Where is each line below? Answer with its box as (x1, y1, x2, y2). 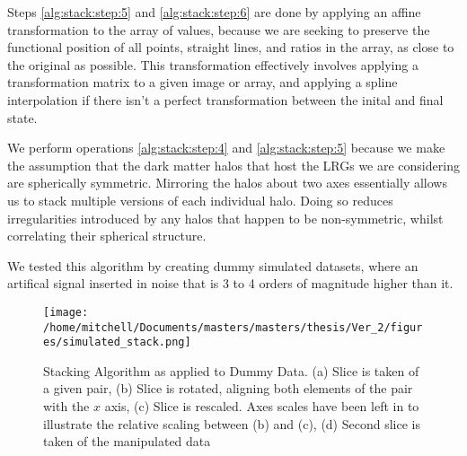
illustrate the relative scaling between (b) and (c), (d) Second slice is (43, 414, 420, 433)
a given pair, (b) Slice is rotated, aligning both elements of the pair (43, 379, 413, 398)
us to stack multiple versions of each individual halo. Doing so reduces (7, 190, 393, 209)
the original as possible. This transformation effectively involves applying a (7, 55, 419, 74)
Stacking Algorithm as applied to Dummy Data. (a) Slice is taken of (43, 361, 419, 380)
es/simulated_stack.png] (43, 336, 191, 349)
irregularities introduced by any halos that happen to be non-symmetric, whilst (7, 208, 444, 227)
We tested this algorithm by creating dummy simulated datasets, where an (7, 256, 419, 275)
